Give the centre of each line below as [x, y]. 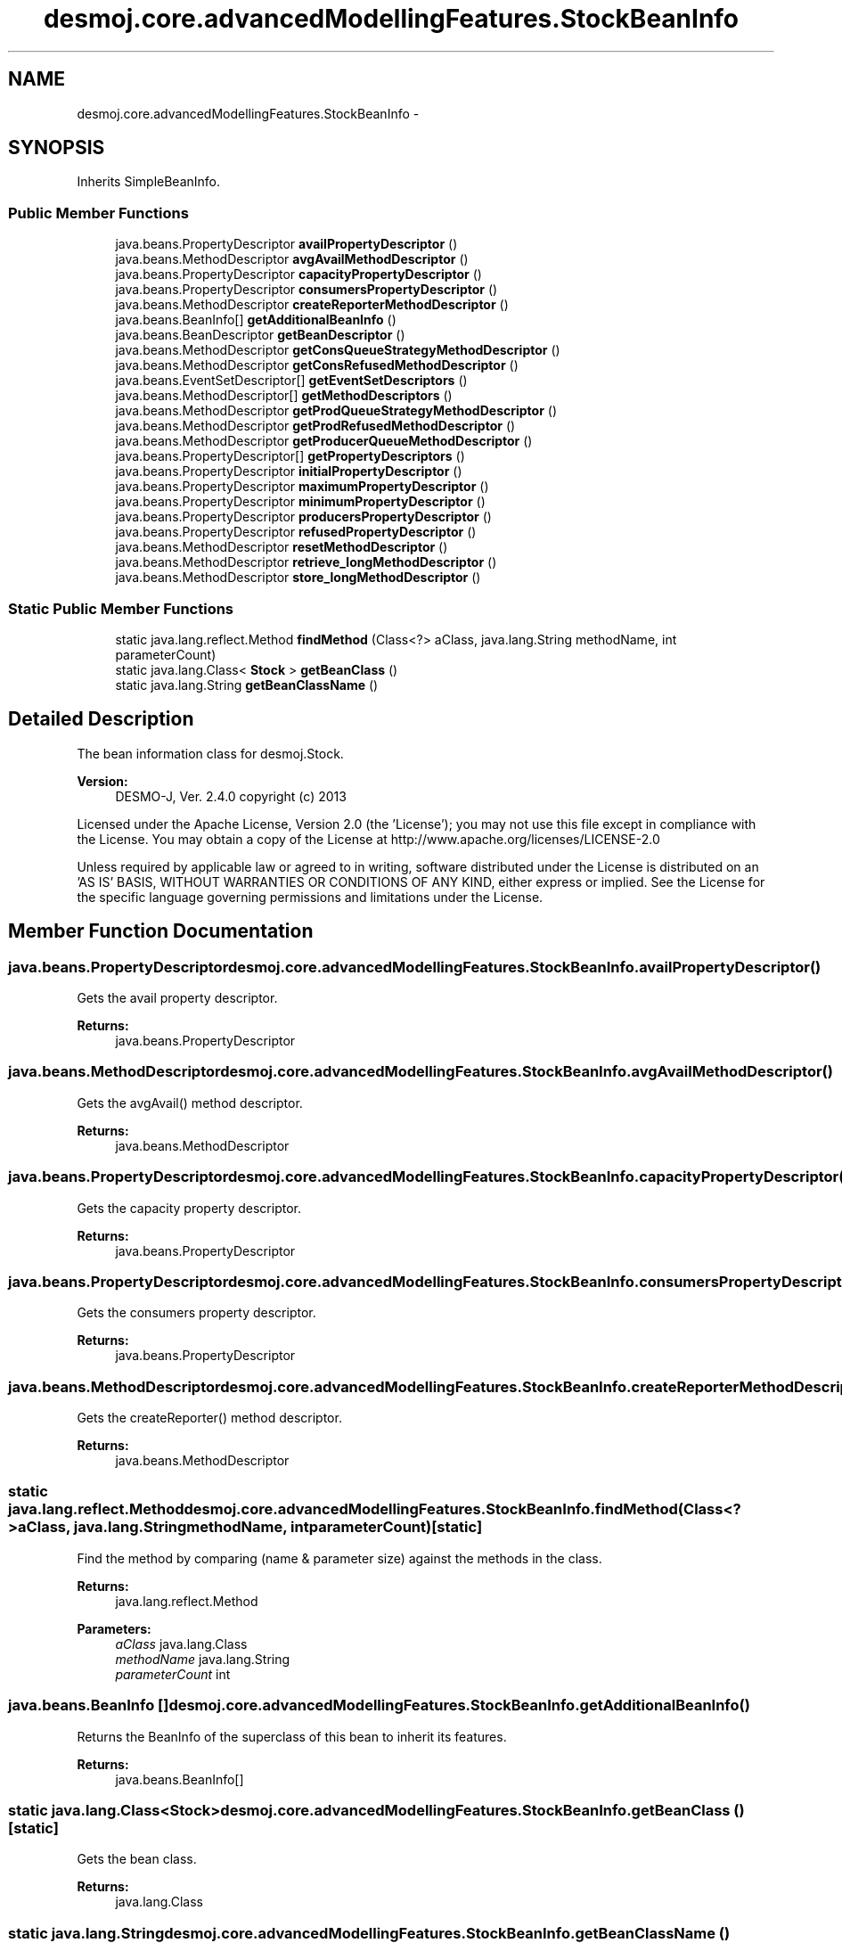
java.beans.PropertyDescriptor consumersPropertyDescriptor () [307, 290]
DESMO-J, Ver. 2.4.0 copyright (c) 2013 [231, 796]
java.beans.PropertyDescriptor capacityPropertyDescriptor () [298, 275]
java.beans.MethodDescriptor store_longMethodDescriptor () [298, 578]
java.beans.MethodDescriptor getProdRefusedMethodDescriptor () [315, 426]
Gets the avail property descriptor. [177, 998]
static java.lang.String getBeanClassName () [247, 685]
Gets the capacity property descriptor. [189, 1208]
